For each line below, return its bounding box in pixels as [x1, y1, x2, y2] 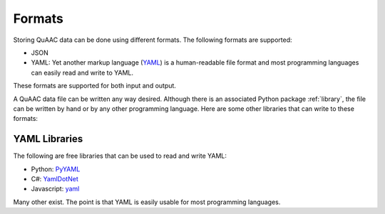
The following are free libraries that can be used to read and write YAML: [13, 151, 227, 160]
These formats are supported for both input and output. [13, 82, 176, 90]
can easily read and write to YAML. [31, 68, 134, 77]
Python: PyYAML [31, 164, 81, 173]
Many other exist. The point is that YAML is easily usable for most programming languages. [13, 198, 281, 206]
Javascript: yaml [31, 185, 80, 193]
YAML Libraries [13, 133, 83, 145]
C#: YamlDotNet [31, 174, 78, 183]
